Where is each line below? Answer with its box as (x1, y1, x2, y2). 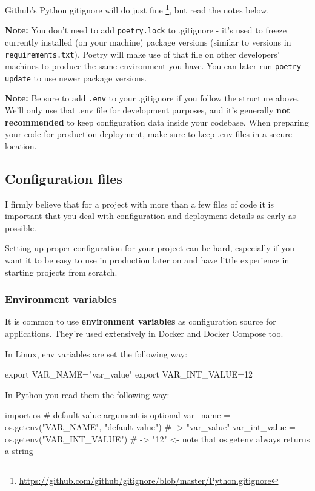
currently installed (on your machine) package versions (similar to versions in (5, 35, 291, 48)
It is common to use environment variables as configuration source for (5, 315, 276, 328)
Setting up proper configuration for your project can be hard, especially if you (5, 242, 294, 254)
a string (5, 444, 33, 457)
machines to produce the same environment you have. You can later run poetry (5, 59, 301, 72)
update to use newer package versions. (5, 71, 147, 84)
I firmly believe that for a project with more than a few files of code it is (5, 197, 274, 210)
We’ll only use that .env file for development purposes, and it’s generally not (5, 104, 291, 117)
